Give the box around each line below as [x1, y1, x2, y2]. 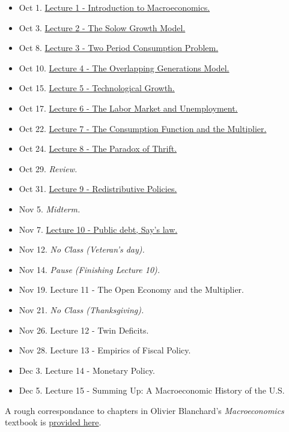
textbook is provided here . [5, 416, 102, 428]
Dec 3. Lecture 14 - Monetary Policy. [19, 364, 155, 376]
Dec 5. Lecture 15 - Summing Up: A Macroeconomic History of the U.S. [19, 384, 285, 397]
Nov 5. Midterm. [19, 202, 81, 215]
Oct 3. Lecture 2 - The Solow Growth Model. [19, 21, 186, 34]
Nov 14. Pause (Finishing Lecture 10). [19, 263, 160, 275]
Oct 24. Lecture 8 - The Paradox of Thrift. [19, 142, 177, 155]
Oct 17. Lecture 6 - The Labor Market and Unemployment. [19, 101, 238, 114]
